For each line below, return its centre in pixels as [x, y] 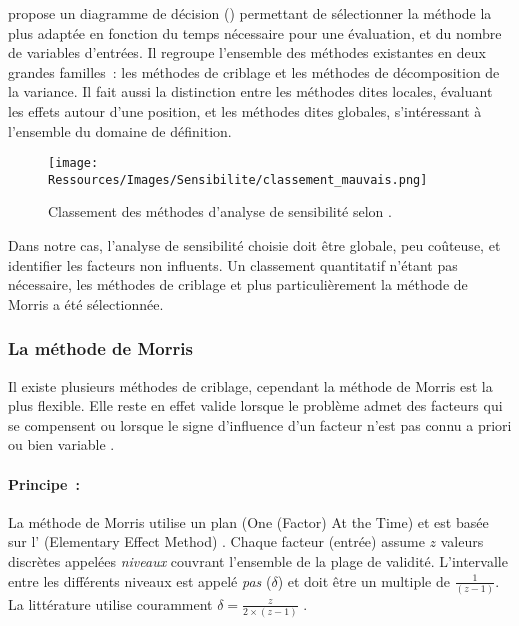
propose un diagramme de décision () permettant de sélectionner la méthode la [250, 13]
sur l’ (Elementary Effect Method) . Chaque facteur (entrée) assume [216, 541]
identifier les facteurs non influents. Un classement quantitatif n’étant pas [233, 264]
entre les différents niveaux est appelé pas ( [140, 580]
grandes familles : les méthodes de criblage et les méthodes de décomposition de [254, 71]
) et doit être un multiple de [363, 580]
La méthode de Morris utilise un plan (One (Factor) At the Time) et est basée [248, 521]
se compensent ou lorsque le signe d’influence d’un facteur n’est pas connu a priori [260, 424]
